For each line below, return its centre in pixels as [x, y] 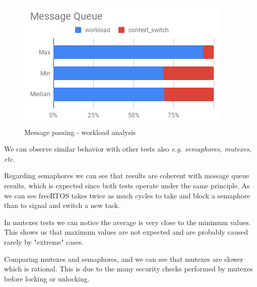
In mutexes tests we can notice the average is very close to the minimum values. [127, 222]
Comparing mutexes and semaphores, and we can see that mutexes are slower [124, 259]
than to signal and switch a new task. [62, 205]
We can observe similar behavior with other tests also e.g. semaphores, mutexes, [128, 149]
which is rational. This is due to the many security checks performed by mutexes [128, 269]
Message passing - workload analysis [80, 132]
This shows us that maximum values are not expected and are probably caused [126, 232]
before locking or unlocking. [47, 278]
